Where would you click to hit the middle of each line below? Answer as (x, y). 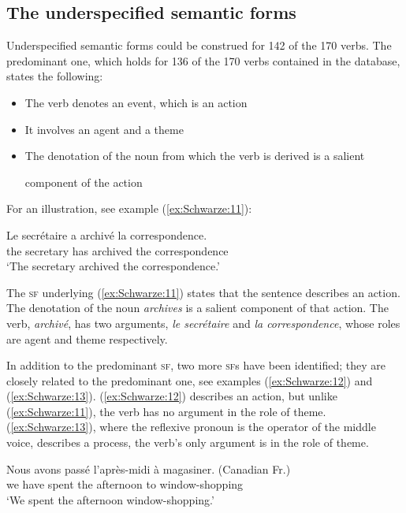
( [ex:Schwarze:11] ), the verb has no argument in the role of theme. (166, 411)
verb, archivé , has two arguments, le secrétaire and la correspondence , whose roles (203, 323)
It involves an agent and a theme (104, 129)
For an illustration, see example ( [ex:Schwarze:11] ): (129, 208)
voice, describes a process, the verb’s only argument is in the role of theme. (188, 442)
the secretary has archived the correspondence (117, 250)
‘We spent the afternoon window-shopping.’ (110, 499)
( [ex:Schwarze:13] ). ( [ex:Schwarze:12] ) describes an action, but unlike (172, 396)
